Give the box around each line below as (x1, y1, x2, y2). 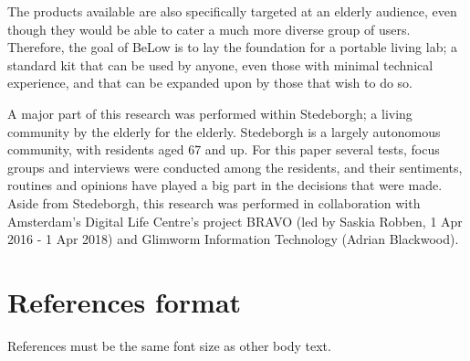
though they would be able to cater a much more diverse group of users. (7, 19, 411, 38)
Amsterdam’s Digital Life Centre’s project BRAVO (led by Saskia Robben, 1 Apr (7, 211, 463, 230)
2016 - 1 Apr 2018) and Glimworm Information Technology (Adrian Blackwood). (7, 229, 459, 249)
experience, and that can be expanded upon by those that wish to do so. (7, 73, 413, 92)
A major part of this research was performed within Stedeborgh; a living (7, 103, 413, 122)
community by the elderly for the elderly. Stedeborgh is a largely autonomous (7, 122, 441, 141)
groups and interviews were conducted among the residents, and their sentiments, (7, 157, 463, 176)
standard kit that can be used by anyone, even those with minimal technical (7, 55, 433, 74)
